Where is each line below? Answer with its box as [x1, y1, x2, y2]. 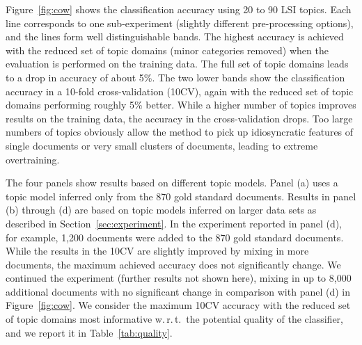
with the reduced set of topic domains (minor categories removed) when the [6, 42, 329, 57]
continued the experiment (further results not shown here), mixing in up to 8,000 [6, 271, 352, 285]
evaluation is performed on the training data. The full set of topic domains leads [6, 56, 349, 71]
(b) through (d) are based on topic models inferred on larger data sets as [6, 202, 317, 217]
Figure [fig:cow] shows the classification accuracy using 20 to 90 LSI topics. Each [6, 2, 352, 16]
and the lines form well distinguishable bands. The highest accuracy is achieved [6, 29, 344, 44]
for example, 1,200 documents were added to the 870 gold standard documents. [6, 230, 344, 244]
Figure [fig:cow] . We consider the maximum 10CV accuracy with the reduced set [6, 298, 351, 312]
